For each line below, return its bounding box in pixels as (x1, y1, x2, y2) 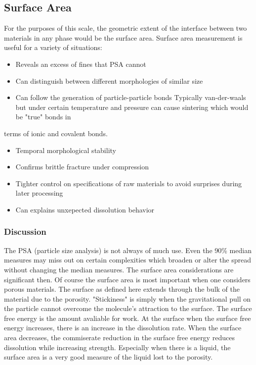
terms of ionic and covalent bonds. (4, 128, 108, 138)
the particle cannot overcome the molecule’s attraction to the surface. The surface (4, 303, 252, 313)
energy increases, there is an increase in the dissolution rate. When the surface (4, 322, 242, 333)
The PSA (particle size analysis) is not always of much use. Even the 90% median (4, 245, 252, 255)
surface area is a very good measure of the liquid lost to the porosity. (4, 352, 213, 362)
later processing (15, 188, 63, 198)
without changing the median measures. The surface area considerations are (4, 264, 234, 274)
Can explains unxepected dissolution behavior (15, 204, 155, 214)
